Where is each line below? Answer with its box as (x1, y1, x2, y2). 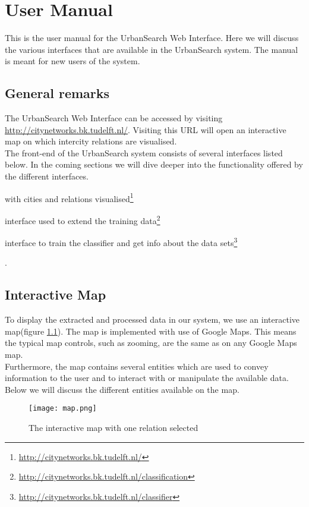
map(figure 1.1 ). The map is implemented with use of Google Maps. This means (5, 325, 297, 337)
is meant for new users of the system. (5, 55, 140, 67)
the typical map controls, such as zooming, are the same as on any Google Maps (5, 336, 297, 349)
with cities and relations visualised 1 (5, 190, 134, 204)
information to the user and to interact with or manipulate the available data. (5, 371, 289, 384)
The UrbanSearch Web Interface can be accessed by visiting (5, 112, 223, 124)
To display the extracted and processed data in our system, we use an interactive (5, 313, 300, 326)
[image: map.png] (29, 404, 97, 413)
